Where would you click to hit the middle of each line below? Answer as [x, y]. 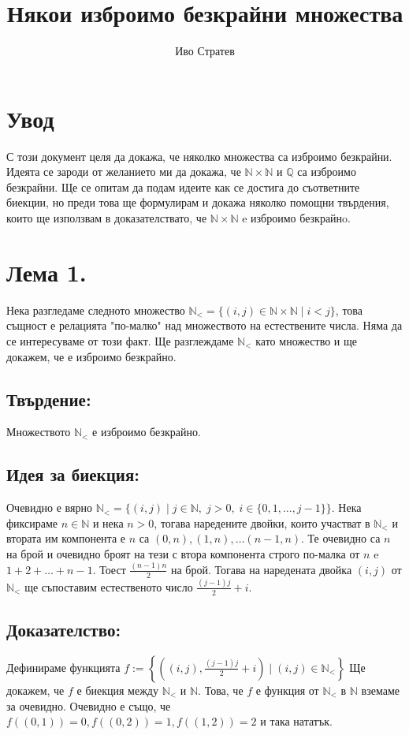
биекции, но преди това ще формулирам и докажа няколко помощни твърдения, [198, 202]
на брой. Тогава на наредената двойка [261, 569]
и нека [108, 522]
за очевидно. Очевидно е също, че [89, 705]
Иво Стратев [205, 51]
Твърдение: [49, 399]
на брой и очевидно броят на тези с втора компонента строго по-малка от [183, 553]
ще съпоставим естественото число [109, 586]
